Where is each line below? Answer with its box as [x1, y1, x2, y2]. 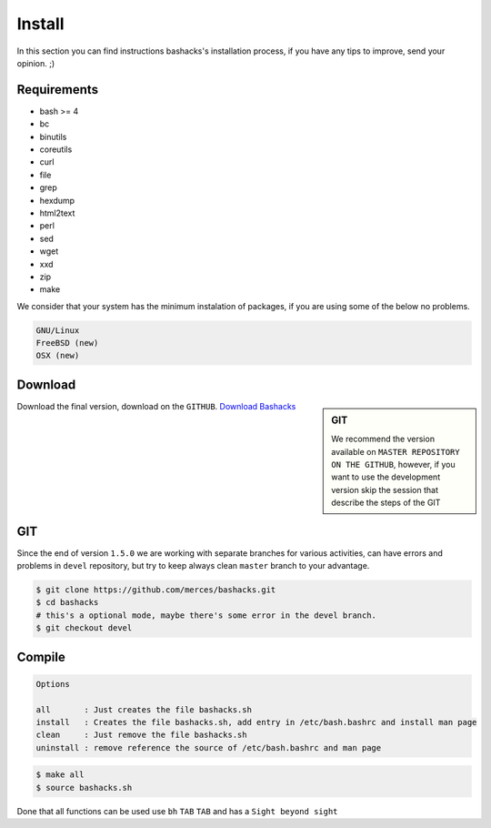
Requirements [16, 82, 99, 97]
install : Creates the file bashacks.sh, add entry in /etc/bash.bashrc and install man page [35, 717, 477, 727]
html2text [39, 207, 75, 218]
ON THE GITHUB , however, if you [331, 459, 456, 470]
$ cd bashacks [35, 597, 99, 608]
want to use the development [331, 471, 441, 482]
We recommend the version [331, 433, 436, 445]
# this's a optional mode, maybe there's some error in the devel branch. [35, 610, 377, 621]
